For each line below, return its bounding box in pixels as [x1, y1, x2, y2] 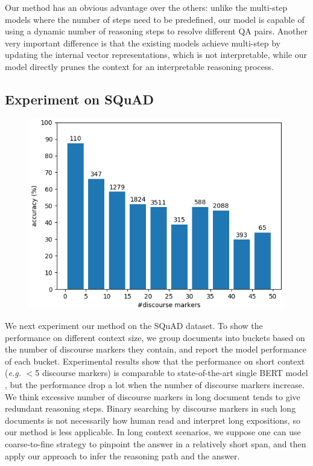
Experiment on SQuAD [5, 89, 154, 108]
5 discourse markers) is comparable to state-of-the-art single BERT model [35, 366, 308, 379]
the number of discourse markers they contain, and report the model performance [5, 343, 306, 356]
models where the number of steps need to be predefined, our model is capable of [5, 13, 305, 25]
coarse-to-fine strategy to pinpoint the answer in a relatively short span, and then [5, 437, 306, 450]
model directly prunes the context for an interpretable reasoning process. [5, 60, 274, 72]
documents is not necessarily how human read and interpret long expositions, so [5, 413, 300, 426]
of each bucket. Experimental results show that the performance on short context [5, 354, 305, 367]
